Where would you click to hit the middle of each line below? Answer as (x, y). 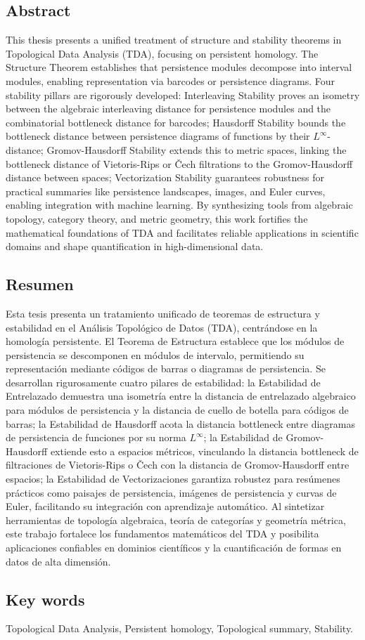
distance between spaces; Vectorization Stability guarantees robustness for (165, 177)
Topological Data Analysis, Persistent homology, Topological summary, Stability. (180, 628)
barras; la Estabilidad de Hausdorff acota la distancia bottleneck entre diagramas (181, 423)
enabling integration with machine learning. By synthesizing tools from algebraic (179, 205)
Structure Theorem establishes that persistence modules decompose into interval (179, 67)
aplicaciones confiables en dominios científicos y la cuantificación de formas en (174, 547)
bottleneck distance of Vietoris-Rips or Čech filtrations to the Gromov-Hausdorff (179, 163)
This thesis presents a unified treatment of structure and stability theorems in (174, 40)
